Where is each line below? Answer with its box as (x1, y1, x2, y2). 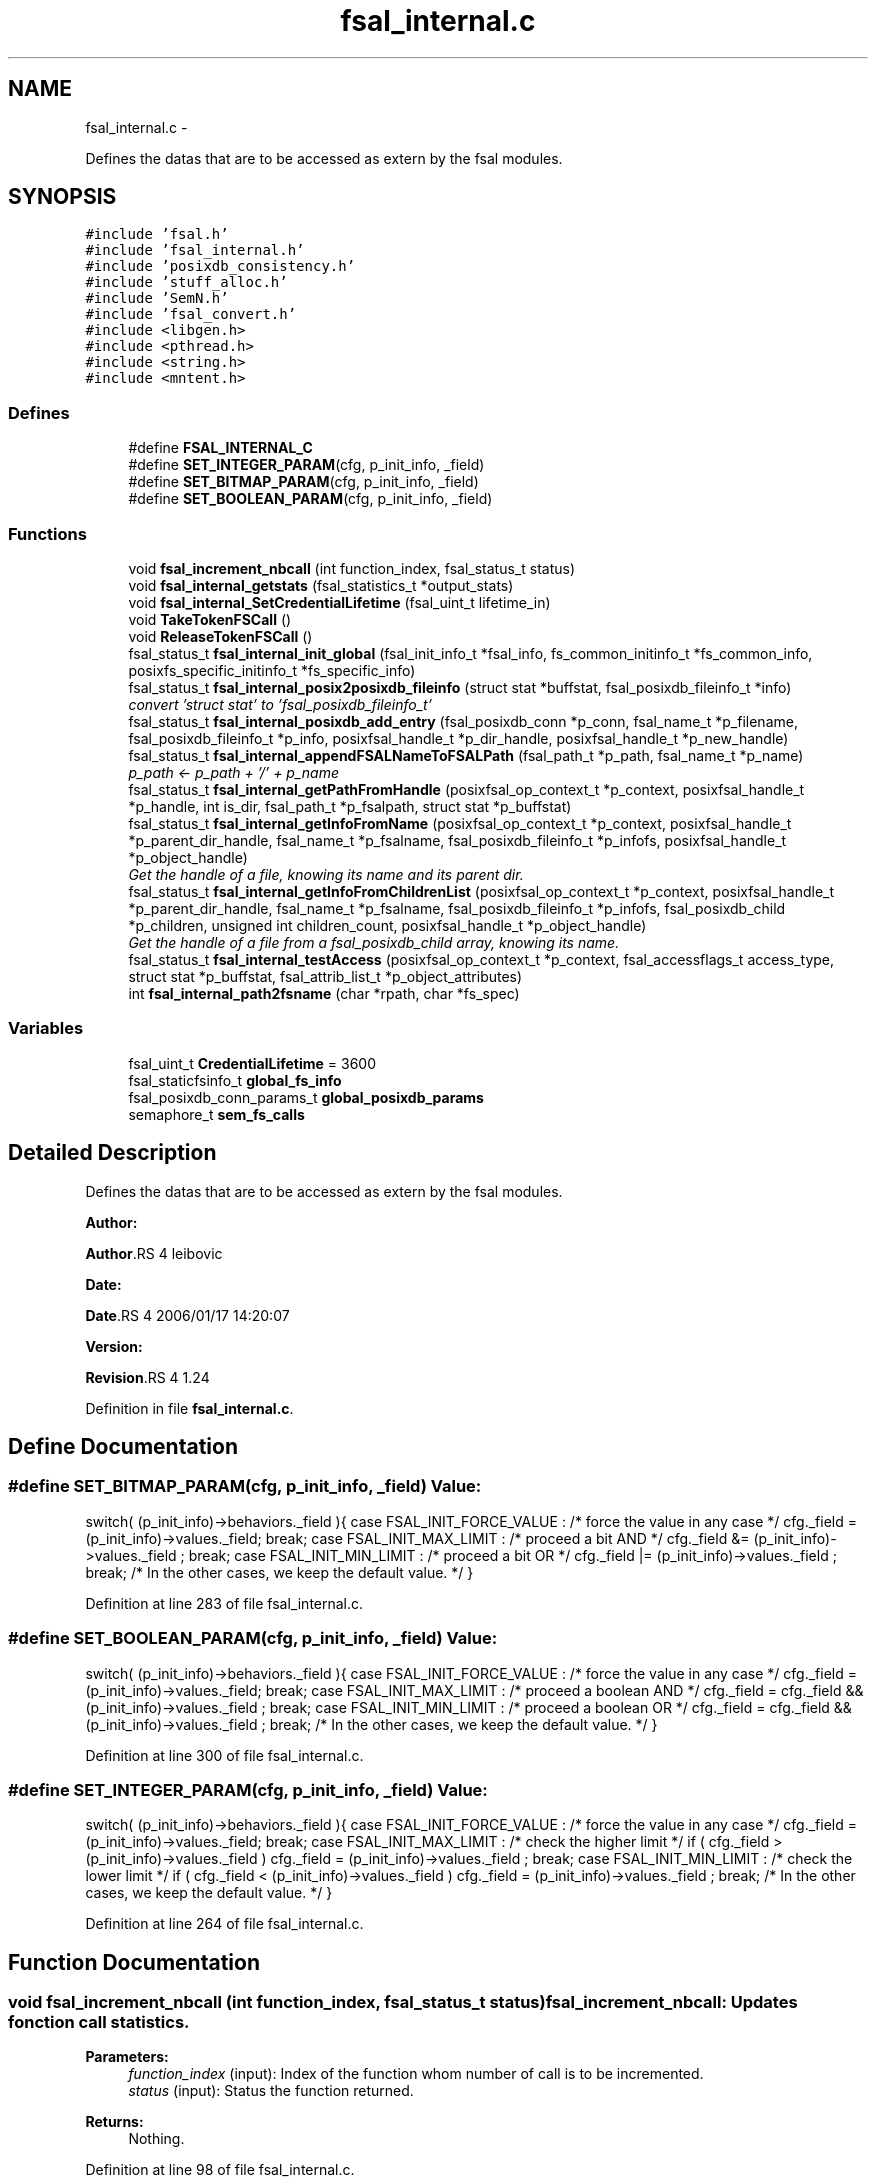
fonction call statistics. (8, 2012, 190, 2033)
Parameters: (85, 2048, 169, 2066)
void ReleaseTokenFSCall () (128, 627, 313, 645)
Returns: (85, 2113, 144, 2131)
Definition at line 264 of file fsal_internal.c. (85, 1915, 364, 1933)
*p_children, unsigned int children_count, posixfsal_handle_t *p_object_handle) (128, 916, 647, 934)
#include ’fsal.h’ (85, 226, 229, 243)
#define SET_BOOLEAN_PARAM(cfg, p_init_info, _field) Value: (8, 1628, 498, 1649)
